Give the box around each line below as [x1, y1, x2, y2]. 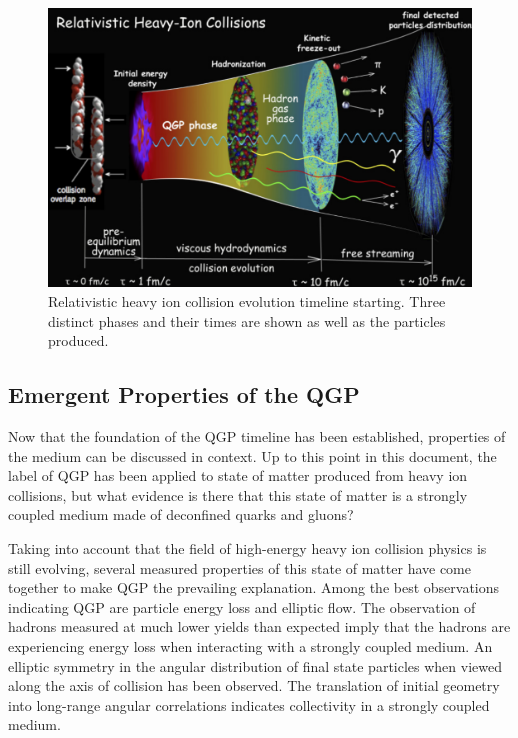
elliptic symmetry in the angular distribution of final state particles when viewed [8, 655, 502, 676]
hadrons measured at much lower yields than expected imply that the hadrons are [8, 616, 511, 637]
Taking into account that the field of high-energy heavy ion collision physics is [8, 538, 487, 559]
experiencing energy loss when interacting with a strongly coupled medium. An [8, 636, 493, 656]
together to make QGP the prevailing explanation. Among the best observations [8, 577, 500, 598]
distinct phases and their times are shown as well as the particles [48, 310, 446, 331]
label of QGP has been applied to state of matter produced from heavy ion [8, 465, 468, 486]
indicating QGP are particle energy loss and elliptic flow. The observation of [8, 596, 476, 617]
